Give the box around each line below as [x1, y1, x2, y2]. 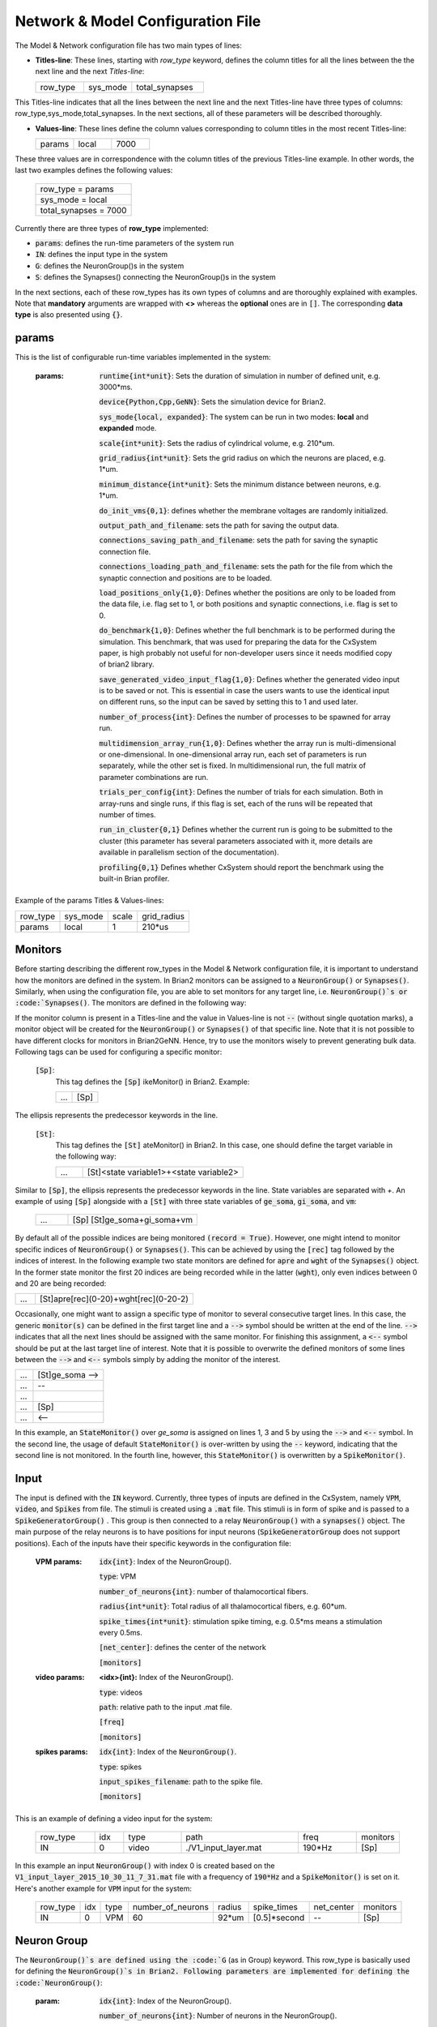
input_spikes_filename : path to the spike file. [99, 1776, 263, 1786]
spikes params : [35, 1747, 88, 1757]
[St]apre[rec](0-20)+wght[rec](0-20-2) [39, 1293, 189, 1305]
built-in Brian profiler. [99, 873, 170, 883]
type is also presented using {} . [15, 310, 123, 319]
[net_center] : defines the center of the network [99, 1643, 266, 1652]
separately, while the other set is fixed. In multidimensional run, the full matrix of [99, 761, 367, 770]
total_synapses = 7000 [40, 204, 127, 216]
